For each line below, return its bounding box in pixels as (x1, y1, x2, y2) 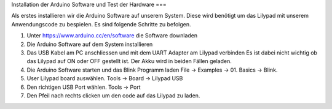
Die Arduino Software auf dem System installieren (26, 40, 153, 48)
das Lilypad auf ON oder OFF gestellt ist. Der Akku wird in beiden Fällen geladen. (26, 58, 232, 65)
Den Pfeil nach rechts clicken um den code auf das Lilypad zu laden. (26, 92, 200, 99)
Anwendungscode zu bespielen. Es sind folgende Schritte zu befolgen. (11, 20, 191, 28)
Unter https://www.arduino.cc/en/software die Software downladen (26, 32, 198, 39)
